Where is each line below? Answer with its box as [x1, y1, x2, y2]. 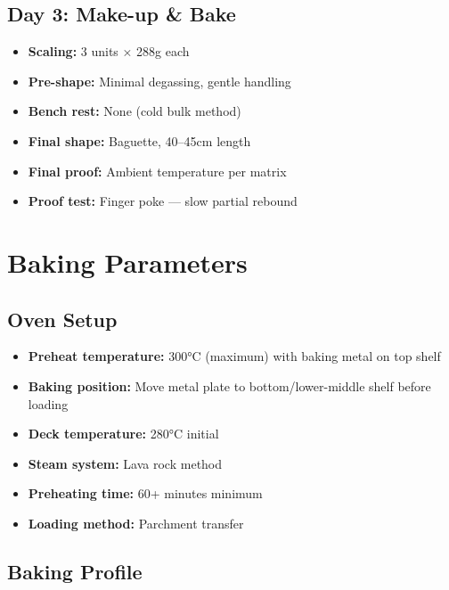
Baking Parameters [7, 243, 248, 280]
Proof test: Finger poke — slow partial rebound [28, 192, 298, 210]
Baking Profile [7, 557, 143, 585]
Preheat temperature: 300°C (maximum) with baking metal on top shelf [28, 347, 441, 365]
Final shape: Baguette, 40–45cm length [28, 131, 251, 150]
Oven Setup [7, 305, 118, 332]
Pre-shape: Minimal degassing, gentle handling [28, 71, 291, 90]
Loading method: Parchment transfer [28, 513, 244, 532]
